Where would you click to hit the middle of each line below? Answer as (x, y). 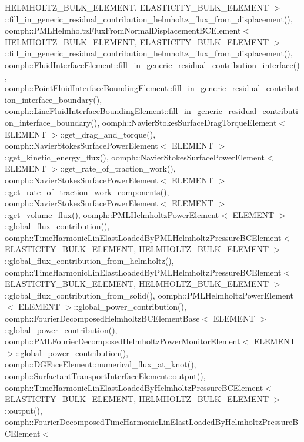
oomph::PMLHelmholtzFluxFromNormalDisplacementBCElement (123, 30)
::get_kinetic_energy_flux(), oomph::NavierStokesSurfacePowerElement (135, 157)
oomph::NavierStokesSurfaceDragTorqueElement (189, 122)
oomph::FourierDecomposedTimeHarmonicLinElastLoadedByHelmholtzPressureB (152, 422)
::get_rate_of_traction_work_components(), (87, 191)
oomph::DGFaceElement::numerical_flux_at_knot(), (101, 364)
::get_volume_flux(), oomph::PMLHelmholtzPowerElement (112, 214)
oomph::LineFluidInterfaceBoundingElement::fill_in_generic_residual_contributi (151, 111)
